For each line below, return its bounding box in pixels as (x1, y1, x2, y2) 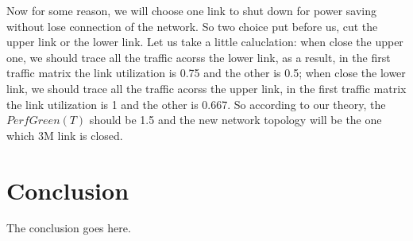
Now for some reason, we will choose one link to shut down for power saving (6, 2, 376, 18)
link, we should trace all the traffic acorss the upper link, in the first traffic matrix (6, 80, 407, 96)
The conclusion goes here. (6, 220, 131, 236)
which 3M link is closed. (6, 126, 123, 143)
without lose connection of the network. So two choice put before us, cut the (6, 17, 378, 34)
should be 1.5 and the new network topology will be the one (89, 111, 382, 128)
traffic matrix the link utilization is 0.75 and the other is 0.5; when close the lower (6, 64, 406, 81)
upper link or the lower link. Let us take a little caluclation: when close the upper (6, 33, 403, 50)
